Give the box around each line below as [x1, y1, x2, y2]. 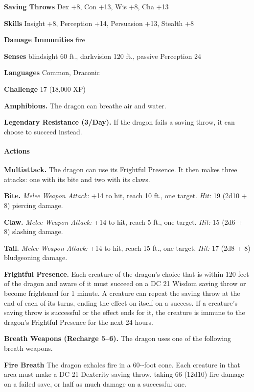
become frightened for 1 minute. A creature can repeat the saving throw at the [4, 288, 240, 298]
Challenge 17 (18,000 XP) [4, 83, 86, 94]
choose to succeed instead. [4, 126, 82, 136]
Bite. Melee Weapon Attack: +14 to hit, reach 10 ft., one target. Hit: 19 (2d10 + [4, 190, 247, 201]
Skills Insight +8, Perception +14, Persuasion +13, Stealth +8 [4, 18, 194, 28]
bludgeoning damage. [4, 252, 68, 262]
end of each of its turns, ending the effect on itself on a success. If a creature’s [4, 297, 237, 308]
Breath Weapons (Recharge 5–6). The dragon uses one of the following [4, 333, 231, 343]
